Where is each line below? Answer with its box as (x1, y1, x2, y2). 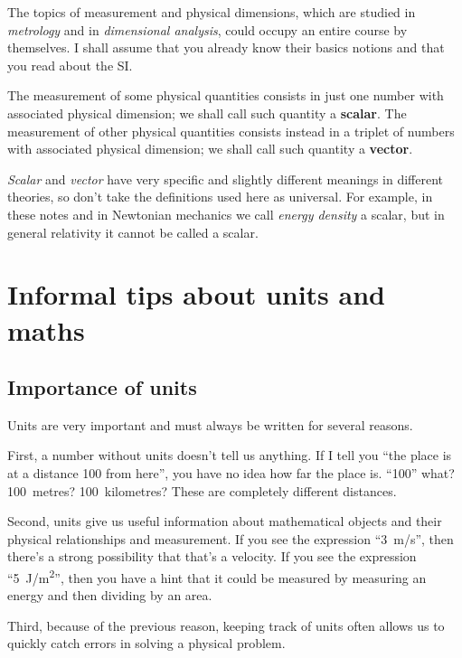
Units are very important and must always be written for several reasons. (7, 415, 413, 434)
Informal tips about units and (7, 276, 385, 313)
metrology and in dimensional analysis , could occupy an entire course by (7, 20, 408, 39)
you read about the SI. (7, 55, 133, 74)
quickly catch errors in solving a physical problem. (7, 634, 286, 653)
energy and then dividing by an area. (7, 586, 212, 605)
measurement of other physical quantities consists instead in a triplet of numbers (7, 121, 455, 140)
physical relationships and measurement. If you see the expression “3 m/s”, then (7, 529, 454, 548)
